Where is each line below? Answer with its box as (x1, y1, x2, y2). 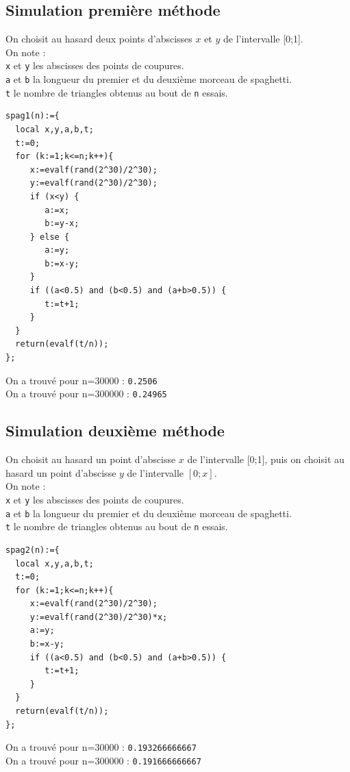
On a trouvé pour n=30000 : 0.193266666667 (5, 740, 197, 754)
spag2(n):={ (5, 545, 60, 555)
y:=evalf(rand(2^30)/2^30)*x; (29, 612, 168, 622)
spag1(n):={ (5, 111, 60, 121)
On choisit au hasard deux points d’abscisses (5, 32, 192, 46)
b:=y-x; (45, 219, 79, 229)
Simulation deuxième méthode (5, 420, 225, 441)
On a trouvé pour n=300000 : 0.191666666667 (5, 753, 201, 767)
